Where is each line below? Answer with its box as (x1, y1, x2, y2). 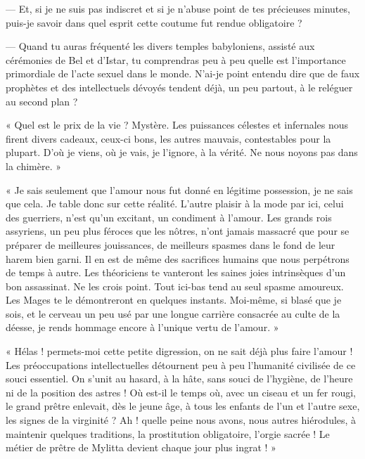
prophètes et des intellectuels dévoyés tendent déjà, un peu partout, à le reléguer (6, 79, 353, 94)
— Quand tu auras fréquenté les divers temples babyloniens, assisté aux (6, 39, 315, 53)
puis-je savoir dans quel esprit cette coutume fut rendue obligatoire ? (6, 15, 302, 30)
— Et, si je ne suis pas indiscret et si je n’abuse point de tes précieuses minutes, (6, 1, 350, 15)
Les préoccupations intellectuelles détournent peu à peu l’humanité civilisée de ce (6, 357, 356, 372)
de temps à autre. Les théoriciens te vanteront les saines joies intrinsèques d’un (6, 265, 346, 280)
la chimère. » (6, 158, 61, 173)
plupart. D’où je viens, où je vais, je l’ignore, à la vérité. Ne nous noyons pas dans (6, 145, 358, 160)
